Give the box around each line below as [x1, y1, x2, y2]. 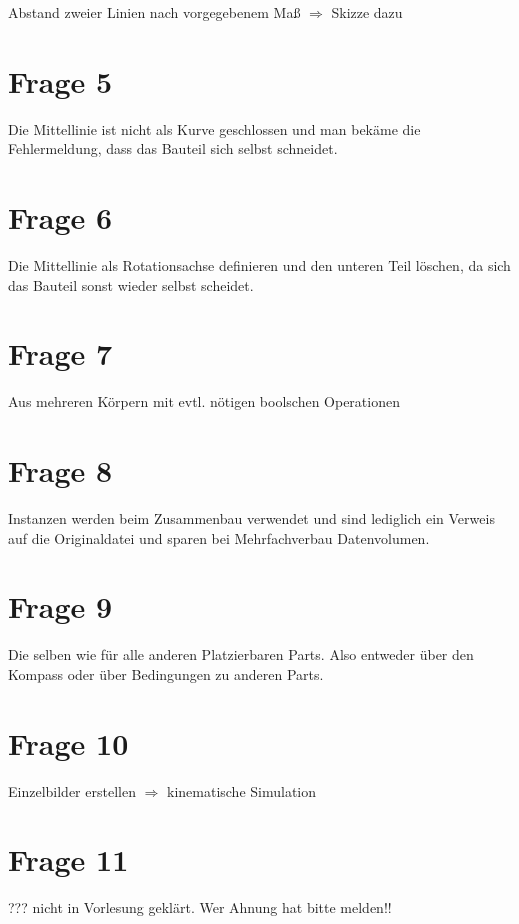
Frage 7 [8, 333, 113, 374]
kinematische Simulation [166, 780, 317, 801]
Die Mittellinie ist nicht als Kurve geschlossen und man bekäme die [8, 118, 421, 139]
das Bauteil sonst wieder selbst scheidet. [8, 274, 254, 295]
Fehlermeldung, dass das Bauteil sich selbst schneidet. [8, 138, 338, 159]
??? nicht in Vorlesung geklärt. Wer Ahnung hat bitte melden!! [8, 897, 392, 918]
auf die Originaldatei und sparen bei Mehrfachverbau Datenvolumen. [8, 527, 430, 548]
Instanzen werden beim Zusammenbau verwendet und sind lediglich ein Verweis [8, 508, 495, 529]
